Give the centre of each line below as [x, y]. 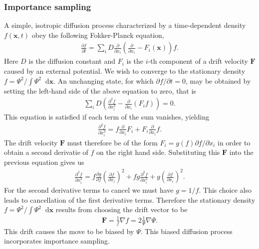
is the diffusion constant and [72, 61]
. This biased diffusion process [186, 231]
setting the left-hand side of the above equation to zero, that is [100, 90]
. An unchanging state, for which [104, 80]
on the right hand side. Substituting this [158, 152]
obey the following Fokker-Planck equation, [98, 35]
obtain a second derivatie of [46, 152]
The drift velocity [31, 142]
